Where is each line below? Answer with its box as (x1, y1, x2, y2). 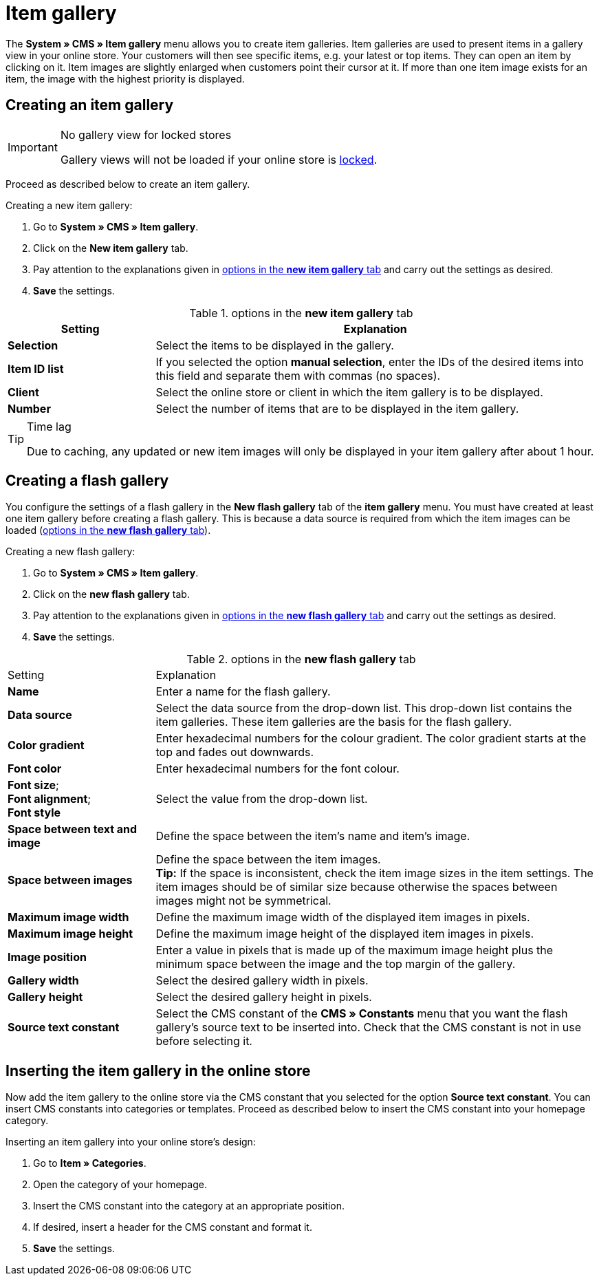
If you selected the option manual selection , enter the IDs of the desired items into (155, 354, 584, 369)
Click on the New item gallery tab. (33, 241, 188, 254)
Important (8, 140, 58, 154)
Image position (8, 950, 87, 965)
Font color (8, 762, 62, 776)
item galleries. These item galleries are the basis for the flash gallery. (155, 715, 512, 729)
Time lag (27, 419, 72, 433)
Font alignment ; (8, 792, 91, 806)
